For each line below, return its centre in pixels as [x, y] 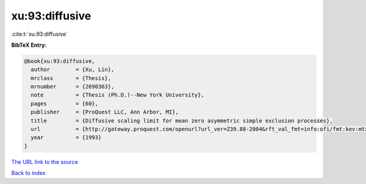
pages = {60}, [65, 104]
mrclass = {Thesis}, [71, 78]
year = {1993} [66, 138]
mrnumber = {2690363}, [73, 87]
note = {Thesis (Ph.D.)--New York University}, [117, 95]
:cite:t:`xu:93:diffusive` [40, 34]
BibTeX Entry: [29, 45]
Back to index [28, 173]
